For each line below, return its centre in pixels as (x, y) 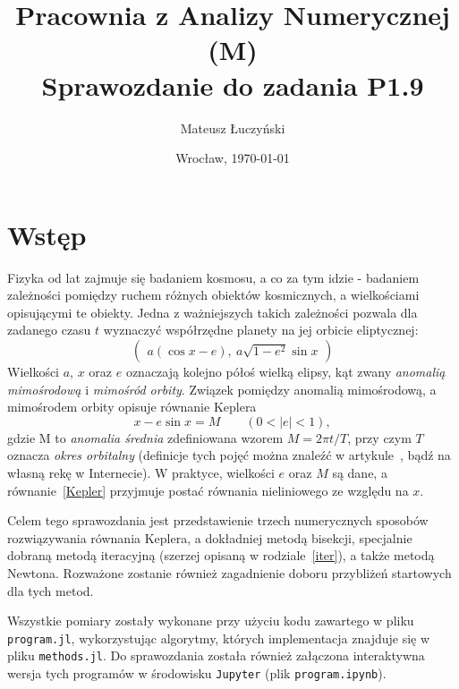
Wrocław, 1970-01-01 (233, 158)
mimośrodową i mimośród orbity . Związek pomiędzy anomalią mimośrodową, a (222, 389)
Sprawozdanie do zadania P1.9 (233, 85)
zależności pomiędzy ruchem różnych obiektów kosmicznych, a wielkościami (213, 295)
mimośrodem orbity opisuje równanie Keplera (132, 407)
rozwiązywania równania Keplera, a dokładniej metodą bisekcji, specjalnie (210, 537)
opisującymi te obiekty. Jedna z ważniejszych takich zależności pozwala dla (212, 312)
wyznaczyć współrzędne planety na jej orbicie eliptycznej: (261, 330)
